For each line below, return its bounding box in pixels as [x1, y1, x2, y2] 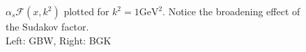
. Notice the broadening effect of [162, 4, 300, 18]
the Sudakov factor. [6, 19, 89, 33]
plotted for [63, 4, 109, 18]
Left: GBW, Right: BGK [6, 33, 112, 47]
